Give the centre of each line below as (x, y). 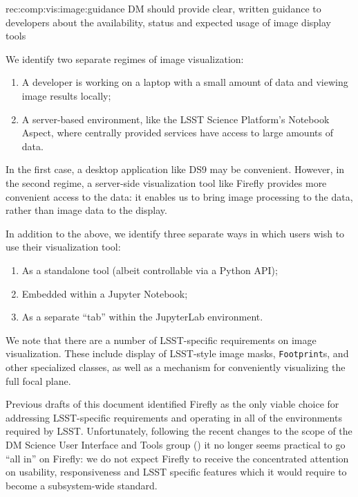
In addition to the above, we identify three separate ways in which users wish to (175, 233)
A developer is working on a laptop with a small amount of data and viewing (185, 82)
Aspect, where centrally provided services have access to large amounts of (177, 133)
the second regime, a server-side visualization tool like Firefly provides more (166, 182)
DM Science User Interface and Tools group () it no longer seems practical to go (176, 444)
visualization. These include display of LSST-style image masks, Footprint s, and (177, 353)
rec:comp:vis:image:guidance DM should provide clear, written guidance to (163, 8)
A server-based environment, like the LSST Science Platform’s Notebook (176, 119)
